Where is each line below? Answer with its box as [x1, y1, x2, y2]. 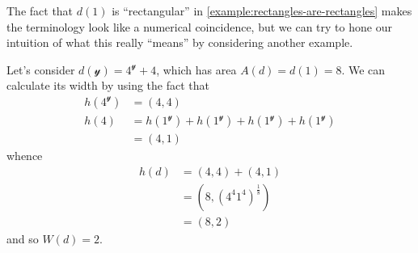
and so [6, 230, 39, 247]
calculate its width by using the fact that [6, 77, 209, 94]
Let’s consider [6, 61, 75, 78]
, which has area [156, 61, 237, 78]
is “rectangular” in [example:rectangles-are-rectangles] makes [112, 2, 412, 19]
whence [6, 147, 43, 164]
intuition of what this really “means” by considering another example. [6, 34, 353, 51]
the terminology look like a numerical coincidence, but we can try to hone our [6, 18, 392, 35]
